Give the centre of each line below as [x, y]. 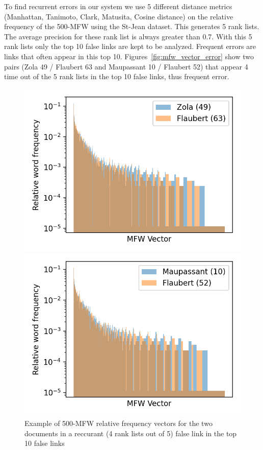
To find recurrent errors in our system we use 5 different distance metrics [118, 6]
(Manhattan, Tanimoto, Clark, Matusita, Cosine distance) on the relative [119, 16]
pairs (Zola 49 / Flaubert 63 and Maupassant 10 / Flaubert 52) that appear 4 [126, 66]
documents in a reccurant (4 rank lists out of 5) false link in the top [131, 433]
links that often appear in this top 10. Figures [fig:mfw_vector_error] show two [129, 56]
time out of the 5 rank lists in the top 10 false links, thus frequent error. [117, 76]
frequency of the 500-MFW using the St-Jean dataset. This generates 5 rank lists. [132, 26]
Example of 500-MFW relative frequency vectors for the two [119, 423]
